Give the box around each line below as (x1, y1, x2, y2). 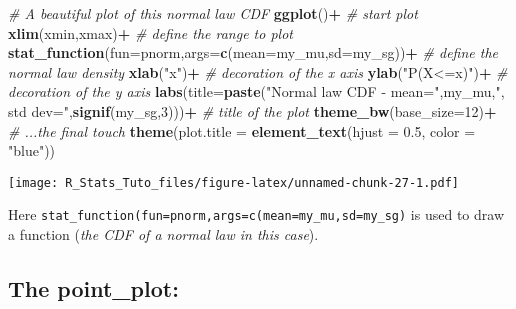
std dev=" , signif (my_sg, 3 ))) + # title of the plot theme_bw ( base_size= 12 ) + (8, 100, 497, 121)
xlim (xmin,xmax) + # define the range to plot (8, 22, 293, 43)
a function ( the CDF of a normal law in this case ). (8, 224, 319, 245)
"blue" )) (8, 140, 56, 161)
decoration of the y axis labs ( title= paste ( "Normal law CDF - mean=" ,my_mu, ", (8, 81, 505, 102)
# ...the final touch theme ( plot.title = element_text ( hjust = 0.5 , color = (8, 120, 476, 141)
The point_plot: (8, 273, 179, 304)
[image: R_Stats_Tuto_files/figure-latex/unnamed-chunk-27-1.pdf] (8, 175, 460, 190)
